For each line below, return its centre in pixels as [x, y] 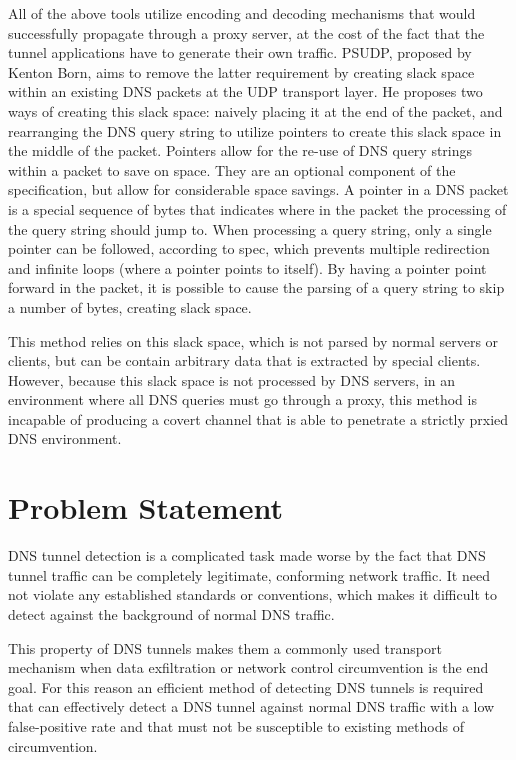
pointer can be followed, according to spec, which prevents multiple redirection [249, 248]
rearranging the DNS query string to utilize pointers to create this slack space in [255, 130]
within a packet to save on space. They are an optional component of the [232, 169]
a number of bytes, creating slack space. [130, 306]
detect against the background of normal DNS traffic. [171, 613]
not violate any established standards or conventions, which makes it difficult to [252, 594]
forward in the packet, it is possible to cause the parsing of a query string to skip [256, 287]
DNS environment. [65, 438]
